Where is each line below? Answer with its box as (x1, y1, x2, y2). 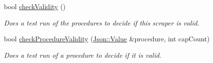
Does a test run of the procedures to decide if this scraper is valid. (4, 17, 199, 27)
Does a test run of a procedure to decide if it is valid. (4, 50, 161, 60)
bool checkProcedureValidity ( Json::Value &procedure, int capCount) (4, 34, 210, 44)
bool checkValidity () (4, 1, 66, 11)
